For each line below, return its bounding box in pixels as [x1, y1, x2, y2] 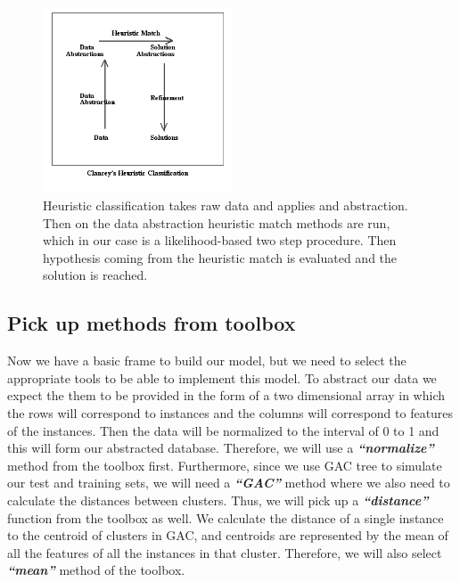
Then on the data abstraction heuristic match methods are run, [43, 213, 390, 232]
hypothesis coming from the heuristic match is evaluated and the [43, 248, 398, 266]
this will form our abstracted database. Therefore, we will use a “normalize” [7, 439, 434, 457]
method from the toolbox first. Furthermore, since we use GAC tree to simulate [7, 455, 442, 474]
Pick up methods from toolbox [7, 309, 296, 337]
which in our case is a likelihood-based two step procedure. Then [43, 231, 397, 250]
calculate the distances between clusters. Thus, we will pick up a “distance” [7, 490, 429, 509]
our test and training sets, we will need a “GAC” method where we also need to [7, 473, 450, 492]
